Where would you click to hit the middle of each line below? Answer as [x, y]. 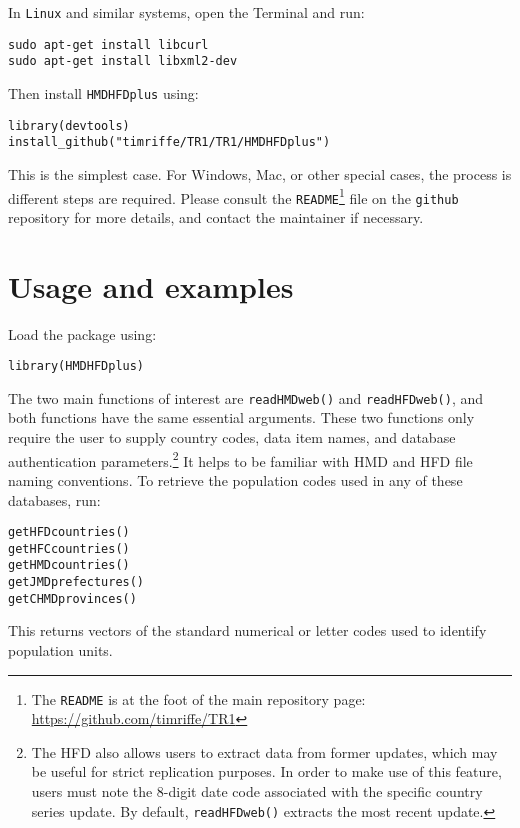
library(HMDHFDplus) [76, 366]
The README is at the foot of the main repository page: [198, 698]
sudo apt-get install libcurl [108, 44]
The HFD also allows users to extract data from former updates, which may [264, 751]
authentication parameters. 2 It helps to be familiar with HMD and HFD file [240, 459]
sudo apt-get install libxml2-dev [123, 61]
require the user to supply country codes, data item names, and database [232, 437]
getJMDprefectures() [76, 582]
